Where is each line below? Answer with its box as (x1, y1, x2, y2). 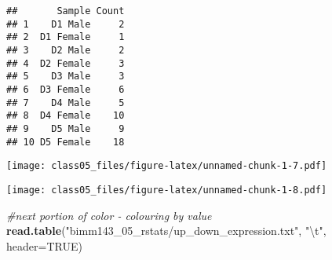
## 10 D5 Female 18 (6, 136, 125, 148)
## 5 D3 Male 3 (6, 71, 125, 82)
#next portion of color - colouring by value (6, 207, 212, 223)
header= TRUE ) (6, 237, 82, 254)
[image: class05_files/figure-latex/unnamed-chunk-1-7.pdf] (6, 160, 327, 172)
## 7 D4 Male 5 (6, 97, 125, 108)
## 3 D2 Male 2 (6, 44, 125, 56)
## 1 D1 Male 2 (6, 18, 125, 30)
